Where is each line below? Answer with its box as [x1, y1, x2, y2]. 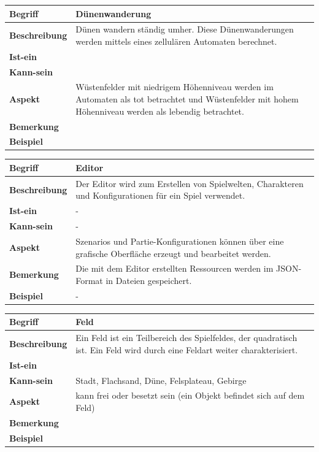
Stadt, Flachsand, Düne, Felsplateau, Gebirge [75, 373, 247, 386]
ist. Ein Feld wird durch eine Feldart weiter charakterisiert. [75, 343, 298, 356]
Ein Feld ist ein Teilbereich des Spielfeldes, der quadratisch [75, 331, 298, 344]
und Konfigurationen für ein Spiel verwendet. [75, 189, 245, 202]
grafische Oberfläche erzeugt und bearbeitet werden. [75, 247, 271, 259]
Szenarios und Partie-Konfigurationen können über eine [75, 234, 284, 247]
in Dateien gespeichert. [106, 274, 192, 286]
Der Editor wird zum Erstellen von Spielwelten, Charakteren [75, 177, 304, 190]
